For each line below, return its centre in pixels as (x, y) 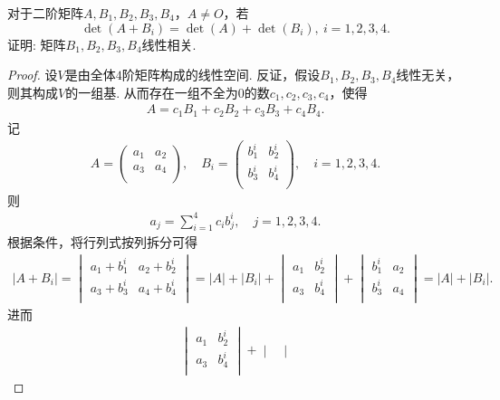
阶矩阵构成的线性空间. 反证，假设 (221, 75)
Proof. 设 (33, 75)
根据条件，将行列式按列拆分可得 (102, 242)
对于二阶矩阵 (45, 13)
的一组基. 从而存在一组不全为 (152, 92)
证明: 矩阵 (37, 44)
